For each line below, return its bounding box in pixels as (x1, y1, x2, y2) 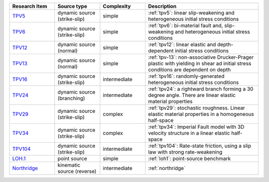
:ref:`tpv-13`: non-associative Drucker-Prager (147, 54, 254, 61)
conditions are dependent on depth (147, 66, 231, 73)
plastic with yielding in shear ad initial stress (147, 60, 252, 67)
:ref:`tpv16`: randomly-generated (147, 73, 225, 80)
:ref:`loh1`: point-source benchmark (147, 155, 231, 162)
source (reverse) (57, 168, 97, 175)
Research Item (12, 3, 47, 9)
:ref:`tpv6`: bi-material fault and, (147, 22, 223, 29)
